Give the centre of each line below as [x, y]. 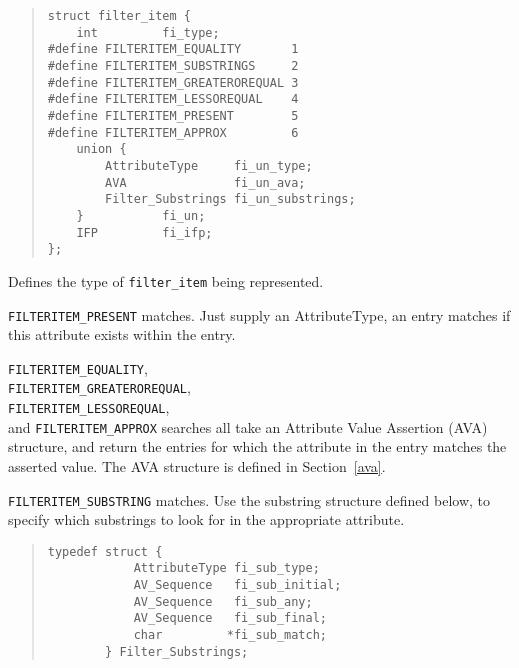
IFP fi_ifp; [144, 232]
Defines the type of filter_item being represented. [166, 280]
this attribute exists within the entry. [122, 334]
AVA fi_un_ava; [205, 182]
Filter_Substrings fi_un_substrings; [230, 199]
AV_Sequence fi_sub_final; [230, 618]
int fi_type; [148, 32]
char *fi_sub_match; [230, 635]
